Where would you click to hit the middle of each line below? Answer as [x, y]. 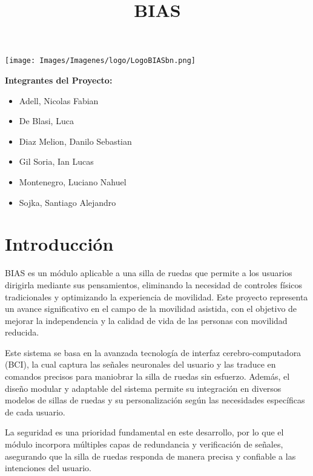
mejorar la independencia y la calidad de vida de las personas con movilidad [146, 320]
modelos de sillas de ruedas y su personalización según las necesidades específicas [155, 400]
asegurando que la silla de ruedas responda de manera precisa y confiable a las [150, 456]
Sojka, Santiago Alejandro [68, 202]
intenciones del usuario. [48, 468]
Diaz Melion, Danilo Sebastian [75, 141]
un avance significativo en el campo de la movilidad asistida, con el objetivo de [151, 309]
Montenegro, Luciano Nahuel [73, 182]
